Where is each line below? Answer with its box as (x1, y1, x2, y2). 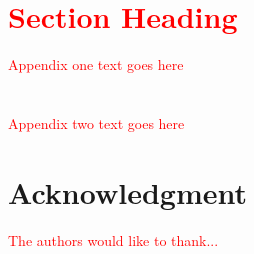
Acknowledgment (8, 171, 247, 212)
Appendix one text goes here (8, 54, 184, 75)
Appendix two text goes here (8, 112, 185, 133)
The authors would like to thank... (8, 229, 219, 250)
